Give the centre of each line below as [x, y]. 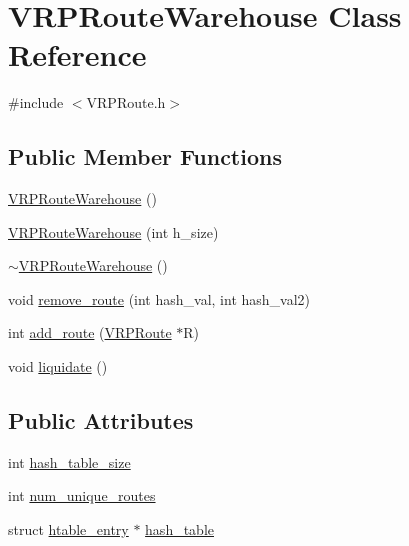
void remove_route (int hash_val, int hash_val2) [159, 298]
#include [36, 102]
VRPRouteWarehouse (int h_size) [113, 231]
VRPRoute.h [126, 102]
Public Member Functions [145, 156]
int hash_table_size [69, 461]
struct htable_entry [68, 529]
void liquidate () [58, 366]
